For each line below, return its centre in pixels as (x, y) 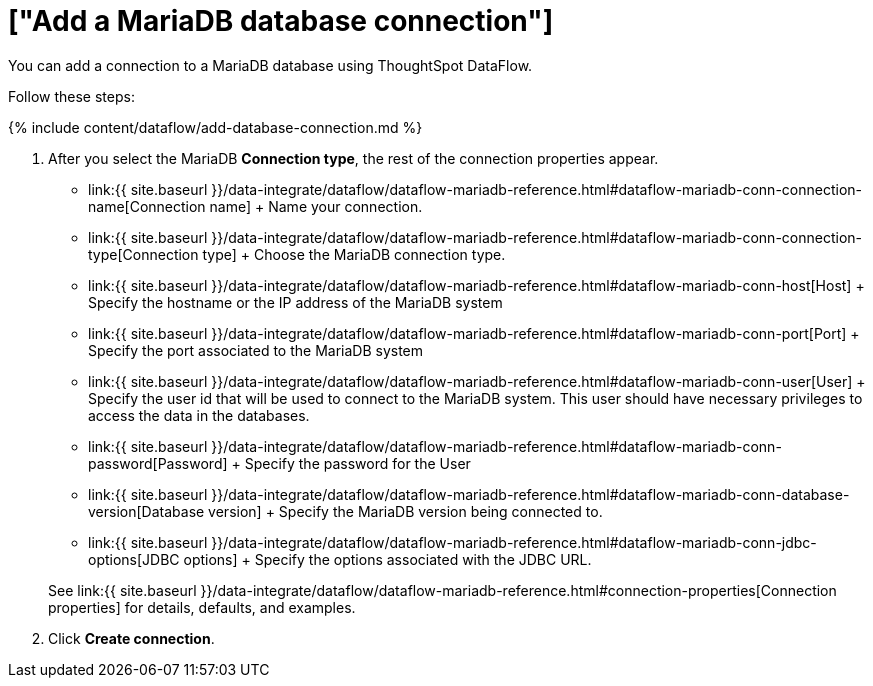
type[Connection (143, 254)
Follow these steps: (71, 96)
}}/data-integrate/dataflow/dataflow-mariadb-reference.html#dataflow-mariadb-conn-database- (530, 494)
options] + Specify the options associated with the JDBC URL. (387, 559)
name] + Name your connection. (316, 206)
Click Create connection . (131, 638)
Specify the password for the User (357, 463)
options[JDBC (134, 559)
